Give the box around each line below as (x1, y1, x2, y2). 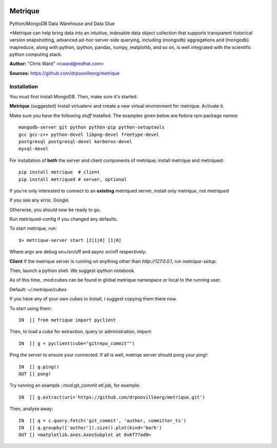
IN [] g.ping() (18, 364, 60, 370)
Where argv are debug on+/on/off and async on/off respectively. (9, 249, 147, 255)
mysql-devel (18, 146, 49, 152)
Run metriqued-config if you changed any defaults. (9, 216, 118, 222)
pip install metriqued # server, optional (18, 176, 127, 182)
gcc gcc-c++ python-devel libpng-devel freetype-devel (18, 131, 160, 137)
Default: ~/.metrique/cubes (9, 286, 67, 292)
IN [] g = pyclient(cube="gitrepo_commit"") (18, 340, 135, 346)
